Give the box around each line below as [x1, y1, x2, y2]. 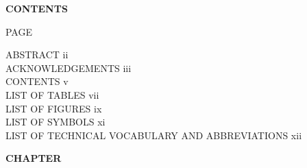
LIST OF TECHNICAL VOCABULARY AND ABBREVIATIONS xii [5, 128, 302, 142]
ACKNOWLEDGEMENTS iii [5, 60, 132, 75]
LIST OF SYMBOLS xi [5, 115, 106, 129]
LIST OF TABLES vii [5, 87, 99, 101]
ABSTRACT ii [5, 47, 69, 62]
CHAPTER [5, 151, 62, 165]
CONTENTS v [5, 74, 69, 88]
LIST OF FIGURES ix [5, 101, 102, 115]
